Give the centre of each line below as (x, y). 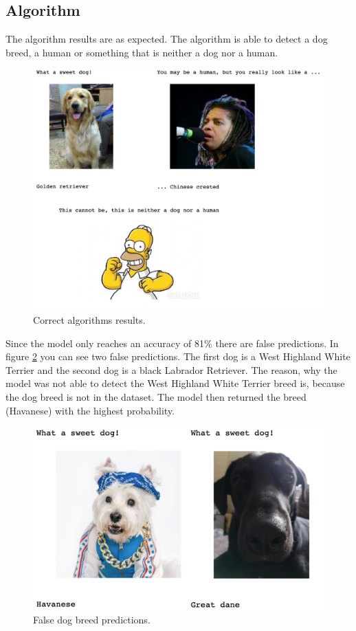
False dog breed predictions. (92, 620)
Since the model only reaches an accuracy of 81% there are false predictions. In (172, 343)
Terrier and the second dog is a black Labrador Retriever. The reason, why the (171, 369)
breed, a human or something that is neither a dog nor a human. (142, 52)
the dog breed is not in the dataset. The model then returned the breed (156, 397)
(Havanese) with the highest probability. (90, 410)
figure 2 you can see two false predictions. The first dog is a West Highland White (178, 356)
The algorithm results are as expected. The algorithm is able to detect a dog (167, 39)
